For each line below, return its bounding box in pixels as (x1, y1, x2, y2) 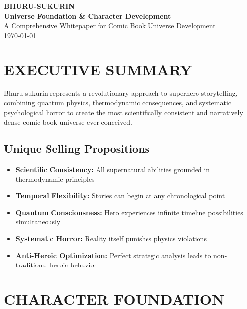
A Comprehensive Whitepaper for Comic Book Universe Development (4, 20, 216, 31)
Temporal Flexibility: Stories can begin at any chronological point (15, 190, 225, 201)
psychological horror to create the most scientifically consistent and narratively (4, 107, 243, 117)
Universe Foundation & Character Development (4, 10, 171, 21)
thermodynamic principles (15, 174, 95, 184)
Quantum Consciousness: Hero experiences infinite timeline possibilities (15, 207, 243, 217)
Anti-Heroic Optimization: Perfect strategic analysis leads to (15, 250, 211, 260)
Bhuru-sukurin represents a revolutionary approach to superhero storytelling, (4, 88, 238, 98)
